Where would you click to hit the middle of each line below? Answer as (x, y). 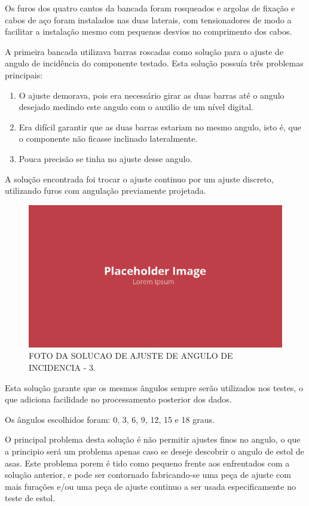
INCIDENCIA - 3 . (62, 367)
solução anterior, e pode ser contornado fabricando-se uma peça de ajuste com (148, 475)
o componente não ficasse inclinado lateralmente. (108, 138)
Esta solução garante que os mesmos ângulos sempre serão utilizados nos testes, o (154, 387)
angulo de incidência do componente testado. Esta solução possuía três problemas (154, 63)
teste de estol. (30, 498)
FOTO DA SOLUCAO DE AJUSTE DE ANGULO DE (131, 356)
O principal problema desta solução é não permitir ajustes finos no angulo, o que (153, 439)
